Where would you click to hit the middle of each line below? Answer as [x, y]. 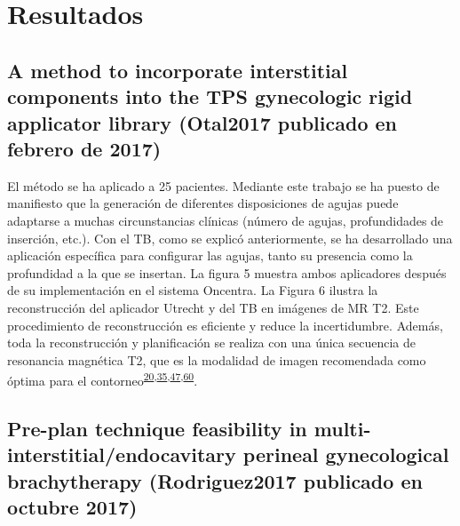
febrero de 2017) [84, 148]
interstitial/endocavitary [122, 454]
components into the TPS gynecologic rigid [210, 96]
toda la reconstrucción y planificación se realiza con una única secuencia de [211, 343]
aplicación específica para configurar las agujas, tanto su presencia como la [210, 255]
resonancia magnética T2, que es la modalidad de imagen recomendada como [217, 359]
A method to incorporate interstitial [178, 70]
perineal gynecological [346, 454]
